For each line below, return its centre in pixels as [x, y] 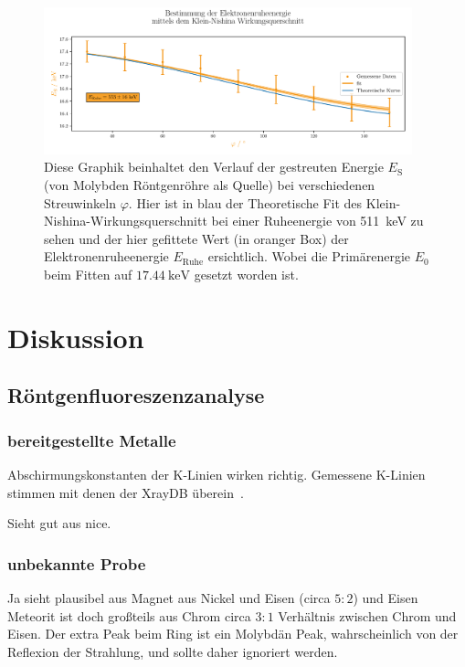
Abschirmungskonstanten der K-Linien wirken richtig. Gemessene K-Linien [217, 474]
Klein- [383, 202]
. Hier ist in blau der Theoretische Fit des [245, 202]
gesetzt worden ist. [246, 275]
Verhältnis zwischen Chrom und [367, 615]
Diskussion [76, 337]
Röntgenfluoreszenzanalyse [136, 395]
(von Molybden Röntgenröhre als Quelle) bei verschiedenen [210, 185]
